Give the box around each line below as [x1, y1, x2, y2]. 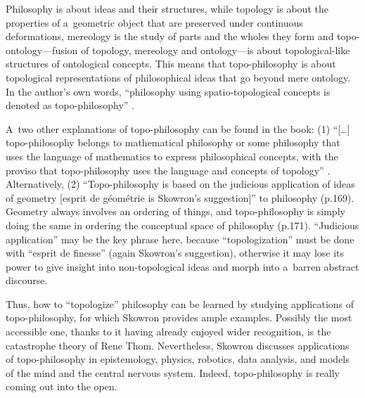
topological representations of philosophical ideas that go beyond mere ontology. [6, 70, 351, 84]
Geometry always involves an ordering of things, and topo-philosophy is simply [6, 204, 345, 219]
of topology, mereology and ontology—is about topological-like [81, 42, 350, 57]
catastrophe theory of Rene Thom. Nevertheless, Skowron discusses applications [6, 338, 350, 352]
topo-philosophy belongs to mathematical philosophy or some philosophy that [6, 135, 340, 150]
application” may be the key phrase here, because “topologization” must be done [6, 231, 354, 246]
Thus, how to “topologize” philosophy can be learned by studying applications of [6, 296, 354, 311]
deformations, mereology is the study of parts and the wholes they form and [6, 29, 334, 44]
